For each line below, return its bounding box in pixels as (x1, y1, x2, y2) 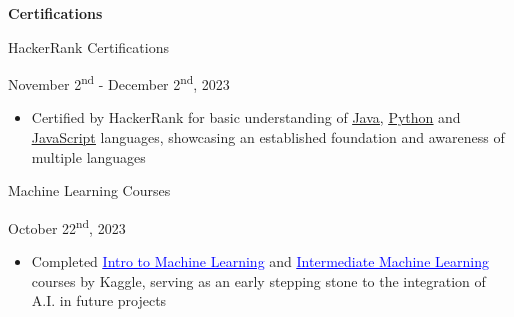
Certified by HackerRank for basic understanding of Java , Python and (31, 107, 461, 128)
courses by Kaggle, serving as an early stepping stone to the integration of (31, 270, 486, 291)
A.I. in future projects (31, 290, 167, 311)
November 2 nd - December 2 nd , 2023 (8, 71, 230, 94)
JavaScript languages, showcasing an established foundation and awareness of (31, 127, 505, 148)
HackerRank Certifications (8, 36, 169, 57)
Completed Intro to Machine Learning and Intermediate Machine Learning (31, 251, 489, 272)
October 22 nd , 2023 (8, 214, 126, 238)
